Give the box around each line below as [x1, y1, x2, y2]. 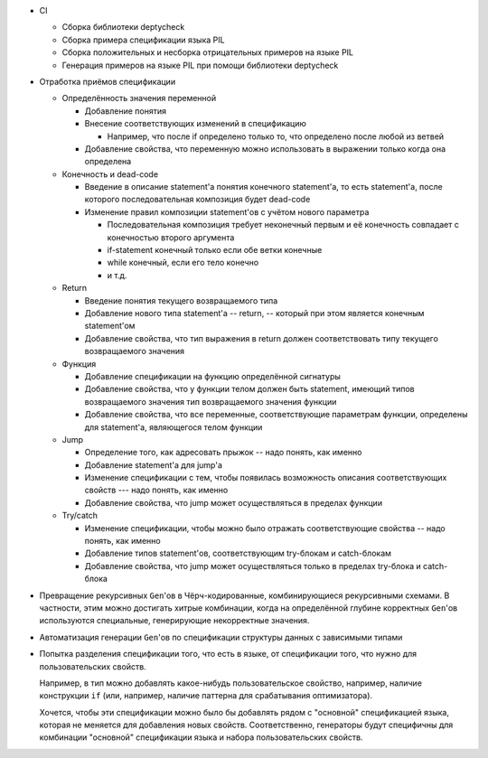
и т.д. [107, 269, 127, 280]
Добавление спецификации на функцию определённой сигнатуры [84, 370, 341, 381]
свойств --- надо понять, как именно [84, 484, 229, 496]
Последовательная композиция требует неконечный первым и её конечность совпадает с [107, 220, 460, 230]
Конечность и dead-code [61, 168, 158, 180]
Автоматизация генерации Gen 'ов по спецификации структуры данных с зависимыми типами [39, 632, 403, 642]
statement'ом [84, 321, 136, 332]
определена [84, 156, 132, 167]
